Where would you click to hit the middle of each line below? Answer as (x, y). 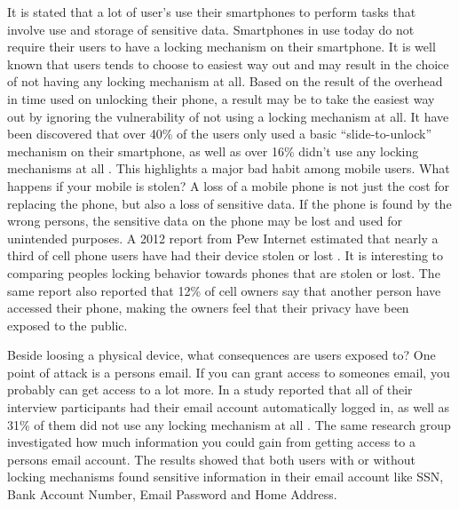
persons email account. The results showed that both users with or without (211, 459)
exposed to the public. (67, 325)
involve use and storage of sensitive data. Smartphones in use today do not (211, 29)
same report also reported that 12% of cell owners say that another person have (224, 290)
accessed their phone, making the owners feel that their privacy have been (208, 308)
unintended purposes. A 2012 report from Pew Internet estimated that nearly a (223, 238)
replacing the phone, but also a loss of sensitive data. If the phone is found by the (229, 203)
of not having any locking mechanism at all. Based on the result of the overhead (225, 81)
